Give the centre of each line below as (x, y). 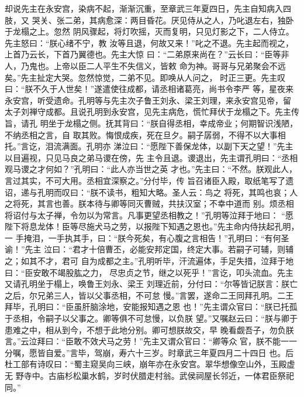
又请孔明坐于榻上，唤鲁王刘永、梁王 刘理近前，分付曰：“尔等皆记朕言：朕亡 (151, 284)
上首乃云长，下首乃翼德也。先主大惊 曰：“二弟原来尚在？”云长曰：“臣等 (143, 54)
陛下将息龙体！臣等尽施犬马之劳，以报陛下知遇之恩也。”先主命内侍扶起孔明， (152, 226)
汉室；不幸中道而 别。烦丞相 (239, 203)
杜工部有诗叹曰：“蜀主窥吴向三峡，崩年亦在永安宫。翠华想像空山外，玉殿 (146, 364)
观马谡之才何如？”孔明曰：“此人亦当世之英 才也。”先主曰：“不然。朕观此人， (151, 169)
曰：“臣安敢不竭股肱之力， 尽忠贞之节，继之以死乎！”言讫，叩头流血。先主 (149, 272)
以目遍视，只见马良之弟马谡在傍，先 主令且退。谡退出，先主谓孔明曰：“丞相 (151, 157)
